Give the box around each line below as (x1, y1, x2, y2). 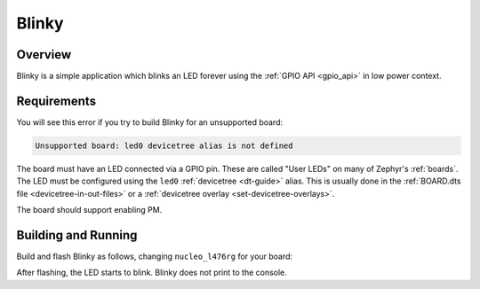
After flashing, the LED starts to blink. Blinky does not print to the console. (16, 267, 288, 278)
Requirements (16, 93, 97, 108)
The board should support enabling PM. (16, 205, 163, 215)
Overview (16, 47, 72, 62)
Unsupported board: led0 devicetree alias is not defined (35, 140, 293, 151)
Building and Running (16, 227, 138, 243)
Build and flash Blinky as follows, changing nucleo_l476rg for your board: (16, 251, 293, 262)
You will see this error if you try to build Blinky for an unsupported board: (16, 116, 284, 128)
